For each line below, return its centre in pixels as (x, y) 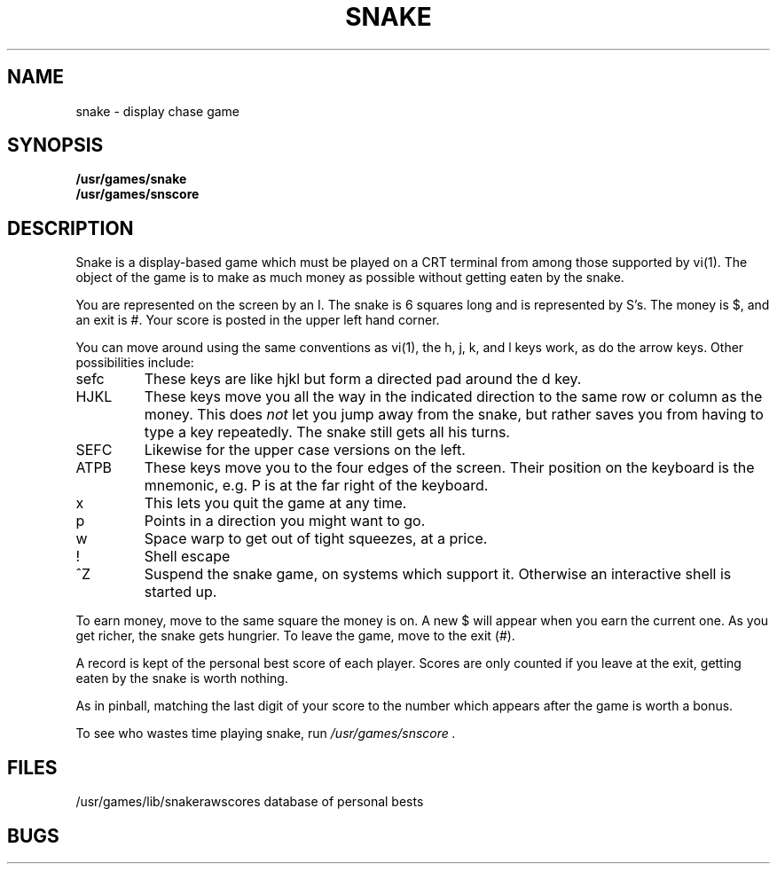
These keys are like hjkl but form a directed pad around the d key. (363, 379)
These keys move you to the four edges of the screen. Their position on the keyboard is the (449, 468)
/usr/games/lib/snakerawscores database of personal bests (250, 802)
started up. (181, 592)
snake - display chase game (158, 111)
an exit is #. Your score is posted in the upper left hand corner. (258, 320)
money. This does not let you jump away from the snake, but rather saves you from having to (454, 415)
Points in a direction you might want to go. (285, 521)
